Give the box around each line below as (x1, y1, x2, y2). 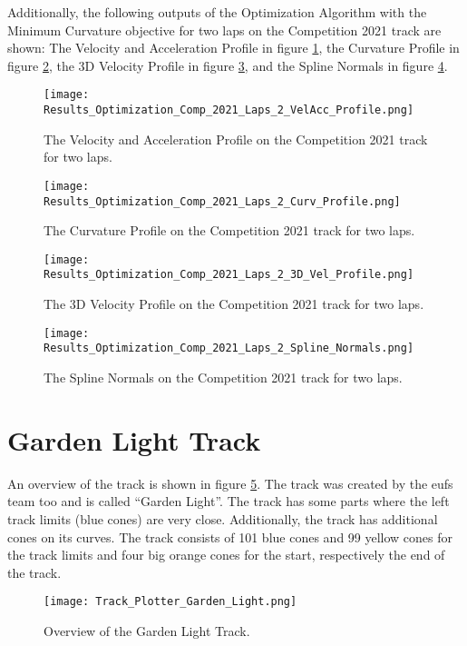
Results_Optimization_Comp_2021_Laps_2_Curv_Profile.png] (44, 194, 401, 208)
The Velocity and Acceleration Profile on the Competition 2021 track (44, 129, 428, 148)
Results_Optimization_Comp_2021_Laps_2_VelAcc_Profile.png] (44, 104, 414, 117)
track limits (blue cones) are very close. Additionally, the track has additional (7, 509, 438, 528)
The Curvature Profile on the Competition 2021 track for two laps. (44, 221, 415, 240)
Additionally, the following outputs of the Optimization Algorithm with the (7, 3, 427, 21)
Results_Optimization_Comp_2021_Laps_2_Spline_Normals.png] (44, 342, 414, 355)
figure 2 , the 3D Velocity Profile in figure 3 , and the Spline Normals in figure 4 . (7, 55, 448, 75)
